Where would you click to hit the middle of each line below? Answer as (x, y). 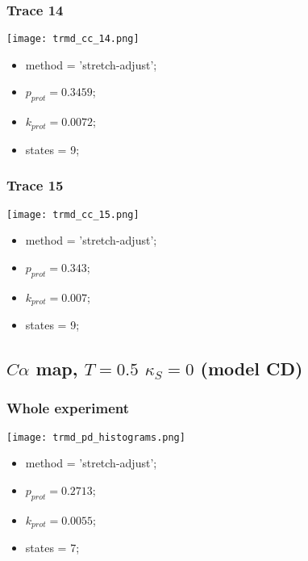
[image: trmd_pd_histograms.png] (96, 437)
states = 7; (52, 548)
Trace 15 (35, 185)
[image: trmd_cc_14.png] (73, 39)
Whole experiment (68, 408)
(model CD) (252, 368)
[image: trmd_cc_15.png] (73, 214)
